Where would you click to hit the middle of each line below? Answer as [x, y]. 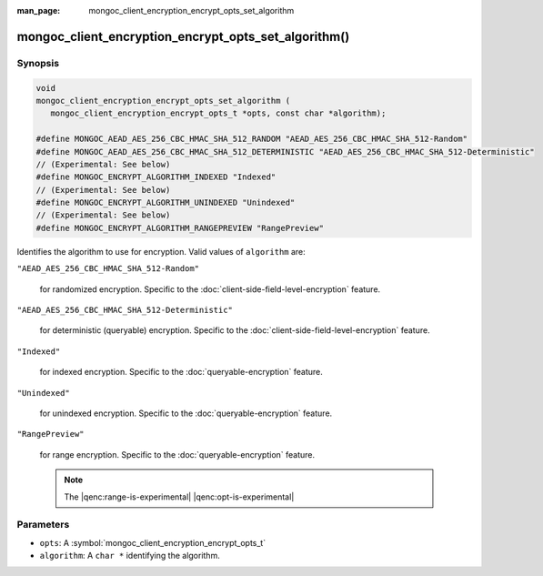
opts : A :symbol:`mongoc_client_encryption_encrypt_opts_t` [153, 542]
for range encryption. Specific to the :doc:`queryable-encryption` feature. [177, 454]
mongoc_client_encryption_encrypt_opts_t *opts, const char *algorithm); [218, 113]
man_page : [39, 10]
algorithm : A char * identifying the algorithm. [130, 556]
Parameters [43, 525]
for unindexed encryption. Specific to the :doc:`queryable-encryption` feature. [186, 413]
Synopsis [38, 63]
